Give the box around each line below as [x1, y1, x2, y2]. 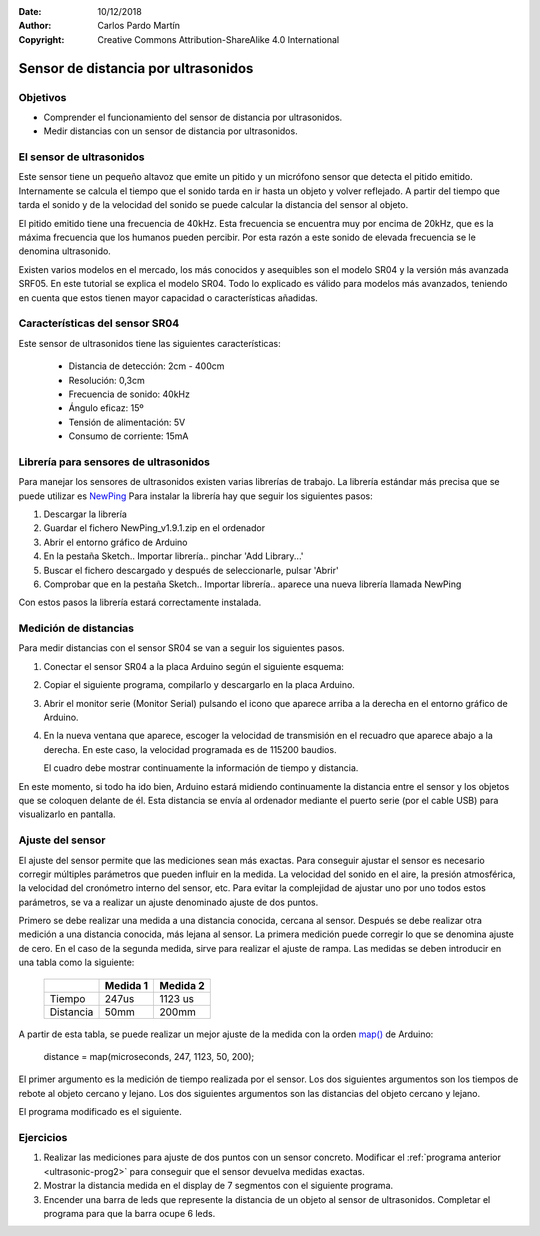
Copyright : [18, 33, 65, 45]
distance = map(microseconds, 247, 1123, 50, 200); [43, 1051, 255, 1063]
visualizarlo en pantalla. [18, 808, 116, 820]
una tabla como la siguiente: [18, 956, 135, 969]
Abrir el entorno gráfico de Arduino [43, 536, 188, 548]
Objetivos [18, 90, 67, 104]
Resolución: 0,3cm [68, 374, 145, 386]
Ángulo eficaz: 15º [68, 402, 144, 414]
